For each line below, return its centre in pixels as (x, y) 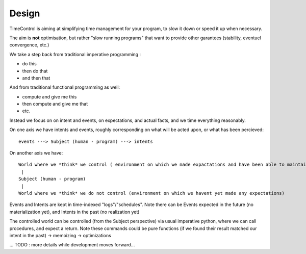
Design (25, 13)
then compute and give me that (55, 104)
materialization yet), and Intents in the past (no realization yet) (74, 212)
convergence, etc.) (29, 45)
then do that (35, 71)
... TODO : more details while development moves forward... (72, 245)
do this (29, 64)
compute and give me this (49, 96)
